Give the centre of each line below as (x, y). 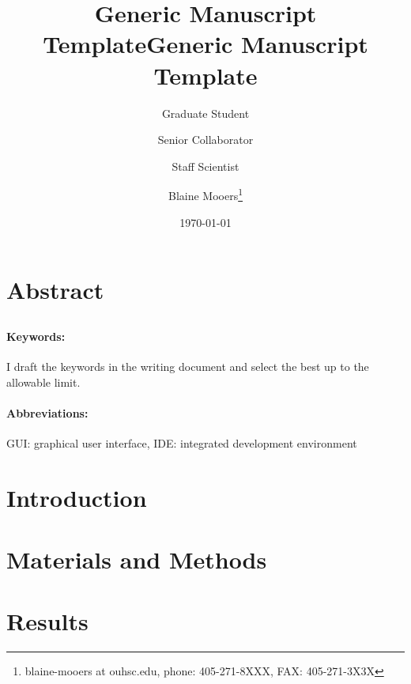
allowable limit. (43, 382)
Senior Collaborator (205, 140)
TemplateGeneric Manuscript (205, 44)
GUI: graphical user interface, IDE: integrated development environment (182, 442)
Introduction (77, 497)
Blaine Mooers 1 (205, 194)
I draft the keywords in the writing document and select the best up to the (188, 366)
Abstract (55, 290)
